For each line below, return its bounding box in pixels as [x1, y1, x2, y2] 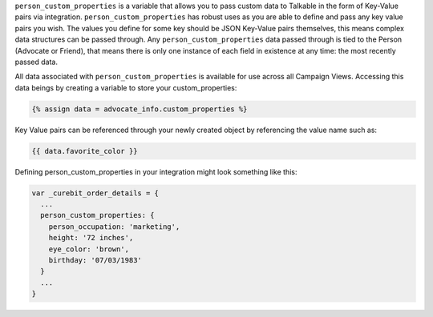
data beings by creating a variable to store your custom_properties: [14, 82, 237, 92]
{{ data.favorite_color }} [31, 146, 138, 155]
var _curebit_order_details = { [31, 188, 160, 198]
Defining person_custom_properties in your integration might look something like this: [14, 167, 297, 176]
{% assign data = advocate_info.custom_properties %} [31, 104, 248, 114]
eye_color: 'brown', [48, 244, 130, 254]
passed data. [14, 57, 58, 66]
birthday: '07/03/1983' [48, 256, 142, 264]
